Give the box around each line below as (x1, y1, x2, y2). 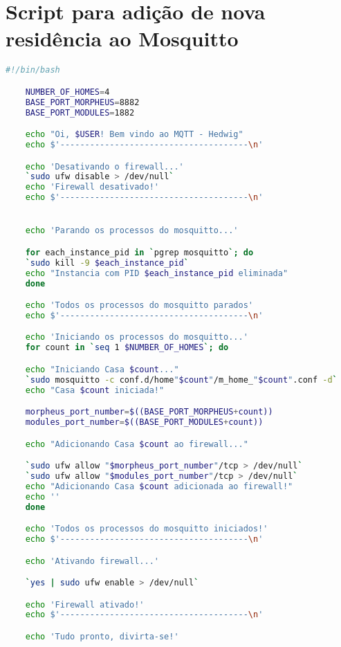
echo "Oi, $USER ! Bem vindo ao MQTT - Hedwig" (25, 129, 243, 140)
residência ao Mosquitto (6, 24, 239, 53)
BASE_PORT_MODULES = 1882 (25, 107, 135, 118)
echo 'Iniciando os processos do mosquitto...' (25, 332, 248, 343)
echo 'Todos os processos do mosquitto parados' (25, 300, 253, 311)
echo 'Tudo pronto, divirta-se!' (25, 631, 179, 641)
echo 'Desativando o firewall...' (25, 161, 184, 172)
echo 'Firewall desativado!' (25, 182, 159, 192)
